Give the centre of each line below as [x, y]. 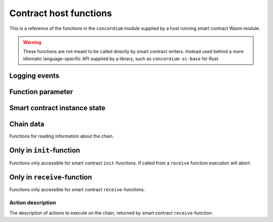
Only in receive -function [51, 177]
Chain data [27, 124]
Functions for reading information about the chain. [62, 136]
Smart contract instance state [57, 108]
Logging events [34, 76]
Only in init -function [45, 150]
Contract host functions [61, 13]
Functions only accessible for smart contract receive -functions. [77, 190]
